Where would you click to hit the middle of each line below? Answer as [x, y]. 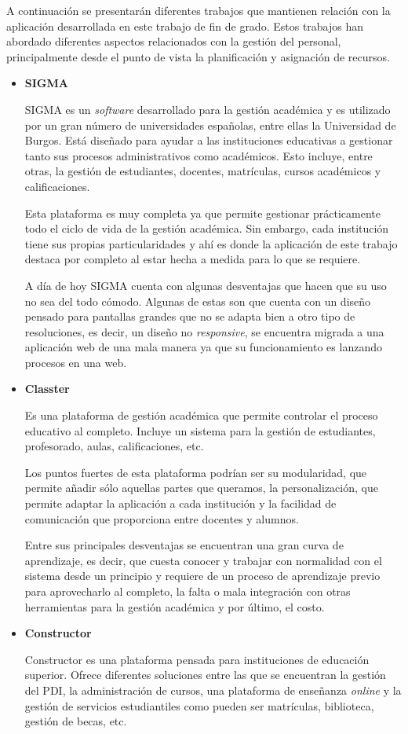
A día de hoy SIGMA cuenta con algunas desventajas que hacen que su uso [206, 285]
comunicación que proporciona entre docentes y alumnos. [162, 518]
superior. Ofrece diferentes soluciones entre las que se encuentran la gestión [205, 675]
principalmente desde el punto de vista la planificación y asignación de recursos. [198, 56]
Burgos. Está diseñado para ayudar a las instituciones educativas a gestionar [209, 140]
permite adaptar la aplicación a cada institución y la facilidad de [180, 503]
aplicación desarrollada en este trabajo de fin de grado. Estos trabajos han [185, 26]
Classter [47, 389]
